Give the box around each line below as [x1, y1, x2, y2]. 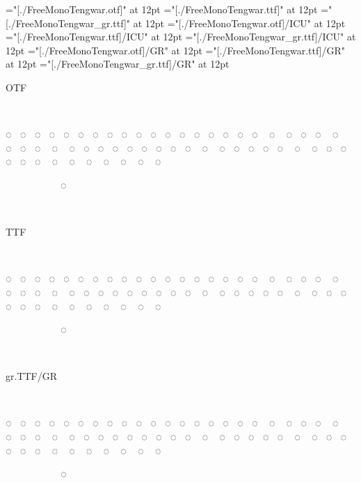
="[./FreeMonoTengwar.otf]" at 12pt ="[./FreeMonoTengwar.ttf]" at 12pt [6, 2, 318, 16]
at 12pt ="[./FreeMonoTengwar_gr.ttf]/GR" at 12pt [6, 56, 230, 71]
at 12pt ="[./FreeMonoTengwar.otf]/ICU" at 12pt [133, 15, 346, 30]
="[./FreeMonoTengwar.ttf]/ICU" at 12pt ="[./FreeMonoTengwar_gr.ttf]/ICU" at [6, 29, 356, 44]
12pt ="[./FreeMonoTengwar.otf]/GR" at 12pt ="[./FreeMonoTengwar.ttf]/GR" [6, 43, 346, 57]
